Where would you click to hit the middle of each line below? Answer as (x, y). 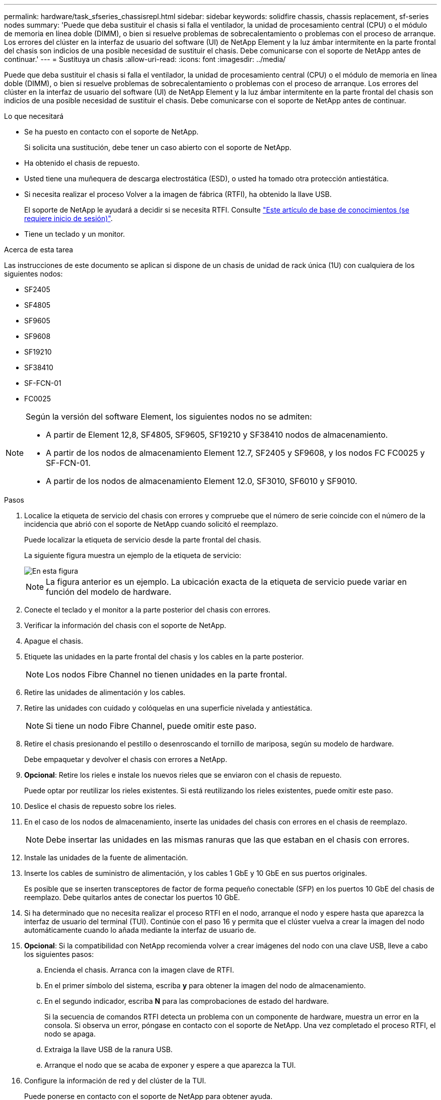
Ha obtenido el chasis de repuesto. (82, 163)
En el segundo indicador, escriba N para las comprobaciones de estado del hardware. (187, 1001)
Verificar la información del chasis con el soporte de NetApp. (125, 625)
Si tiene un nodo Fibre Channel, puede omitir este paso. (151, 726)
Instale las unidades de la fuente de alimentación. (106, 857)
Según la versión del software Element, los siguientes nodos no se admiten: (169, 417)
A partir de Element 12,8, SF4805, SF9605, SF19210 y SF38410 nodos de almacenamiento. (217, 435)
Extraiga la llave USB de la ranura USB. (108, 1049)
